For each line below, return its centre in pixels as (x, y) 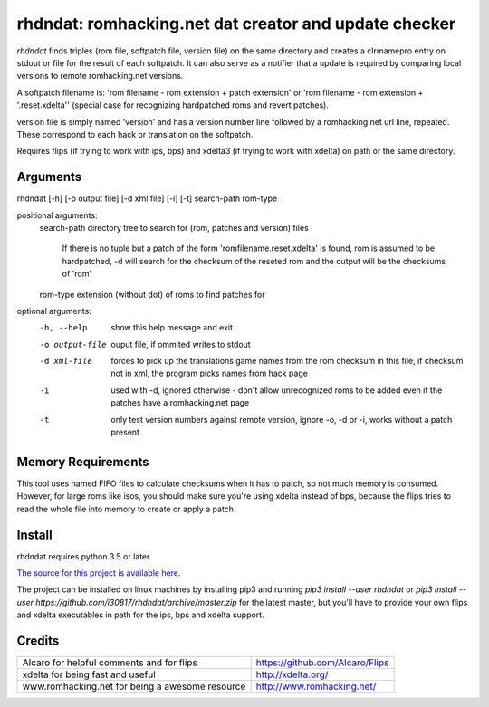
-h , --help (63, 328)
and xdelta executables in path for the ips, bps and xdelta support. (140, 615)
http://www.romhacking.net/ (316, 686)
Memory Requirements (83, 462)
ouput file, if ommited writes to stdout (181, 344)
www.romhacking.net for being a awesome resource (134, 686)
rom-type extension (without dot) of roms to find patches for (153, 294)
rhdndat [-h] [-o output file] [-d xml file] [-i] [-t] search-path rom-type (147, 198)
